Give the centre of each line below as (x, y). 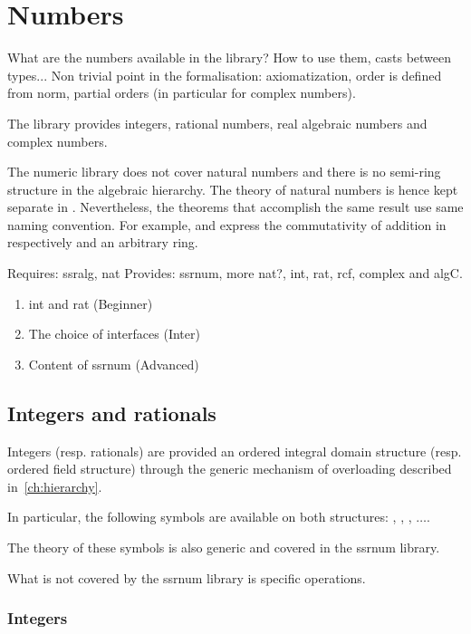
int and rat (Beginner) (91, 303)
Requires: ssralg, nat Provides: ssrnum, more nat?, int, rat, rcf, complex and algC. (235, 273)
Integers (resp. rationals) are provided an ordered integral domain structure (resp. (235, 451)
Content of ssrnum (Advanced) (114, 364)
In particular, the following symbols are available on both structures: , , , (210, 517)
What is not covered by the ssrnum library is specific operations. (187, 577)
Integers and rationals (112, 413)
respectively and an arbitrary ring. (103, 242)
